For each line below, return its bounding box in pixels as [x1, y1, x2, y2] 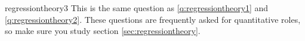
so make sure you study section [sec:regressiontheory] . [5, 25, 201, 37]
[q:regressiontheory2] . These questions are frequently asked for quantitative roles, [5, 13, 301, 25]
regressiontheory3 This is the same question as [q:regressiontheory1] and [5, 2, 269, 13]
